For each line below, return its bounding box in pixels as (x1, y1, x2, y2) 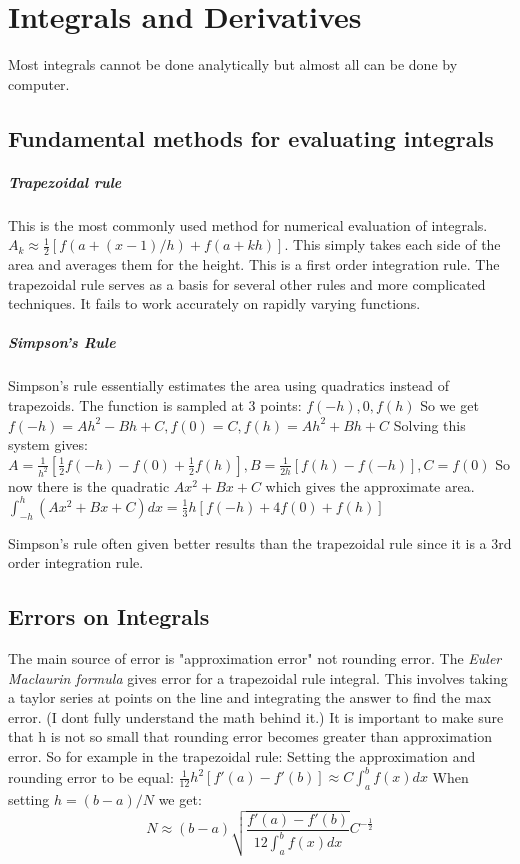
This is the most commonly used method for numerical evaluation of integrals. (8, 214, 488, 235)
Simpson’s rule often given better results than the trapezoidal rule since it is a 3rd (8, 532, 512, 553)
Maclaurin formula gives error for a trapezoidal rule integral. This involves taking (8, 667, 508, 688)
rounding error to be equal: (8, 766, 174, 787)
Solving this (393, 414, 466, 435)
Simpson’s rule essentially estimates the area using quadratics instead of (8, 375, 450, 396)
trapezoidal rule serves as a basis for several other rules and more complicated (8, 273, 486, 294)
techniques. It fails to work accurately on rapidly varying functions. (8, 293, 421, 314)
